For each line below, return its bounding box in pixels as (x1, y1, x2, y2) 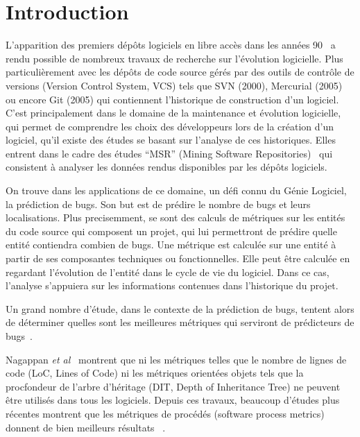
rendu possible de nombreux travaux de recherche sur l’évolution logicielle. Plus (6, 51, 343, 65)
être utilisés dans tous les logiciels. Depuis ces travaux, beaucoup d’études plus (6, 393, 340, 407)
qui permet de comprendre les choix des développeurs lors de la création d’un (6, 119, 334, 133)
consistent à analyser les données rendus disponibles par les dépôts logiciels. (6, 160, 327, 174)
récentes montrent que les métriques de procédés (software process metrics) (6, 406, 325, 420)
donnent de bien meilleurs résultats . (6, 420, 166, 434)
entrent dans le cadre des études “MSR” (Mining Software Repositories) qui (6, 146, 333, 160)
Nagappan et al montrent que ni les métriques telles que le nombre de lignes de (6, 352, 347, 366)
